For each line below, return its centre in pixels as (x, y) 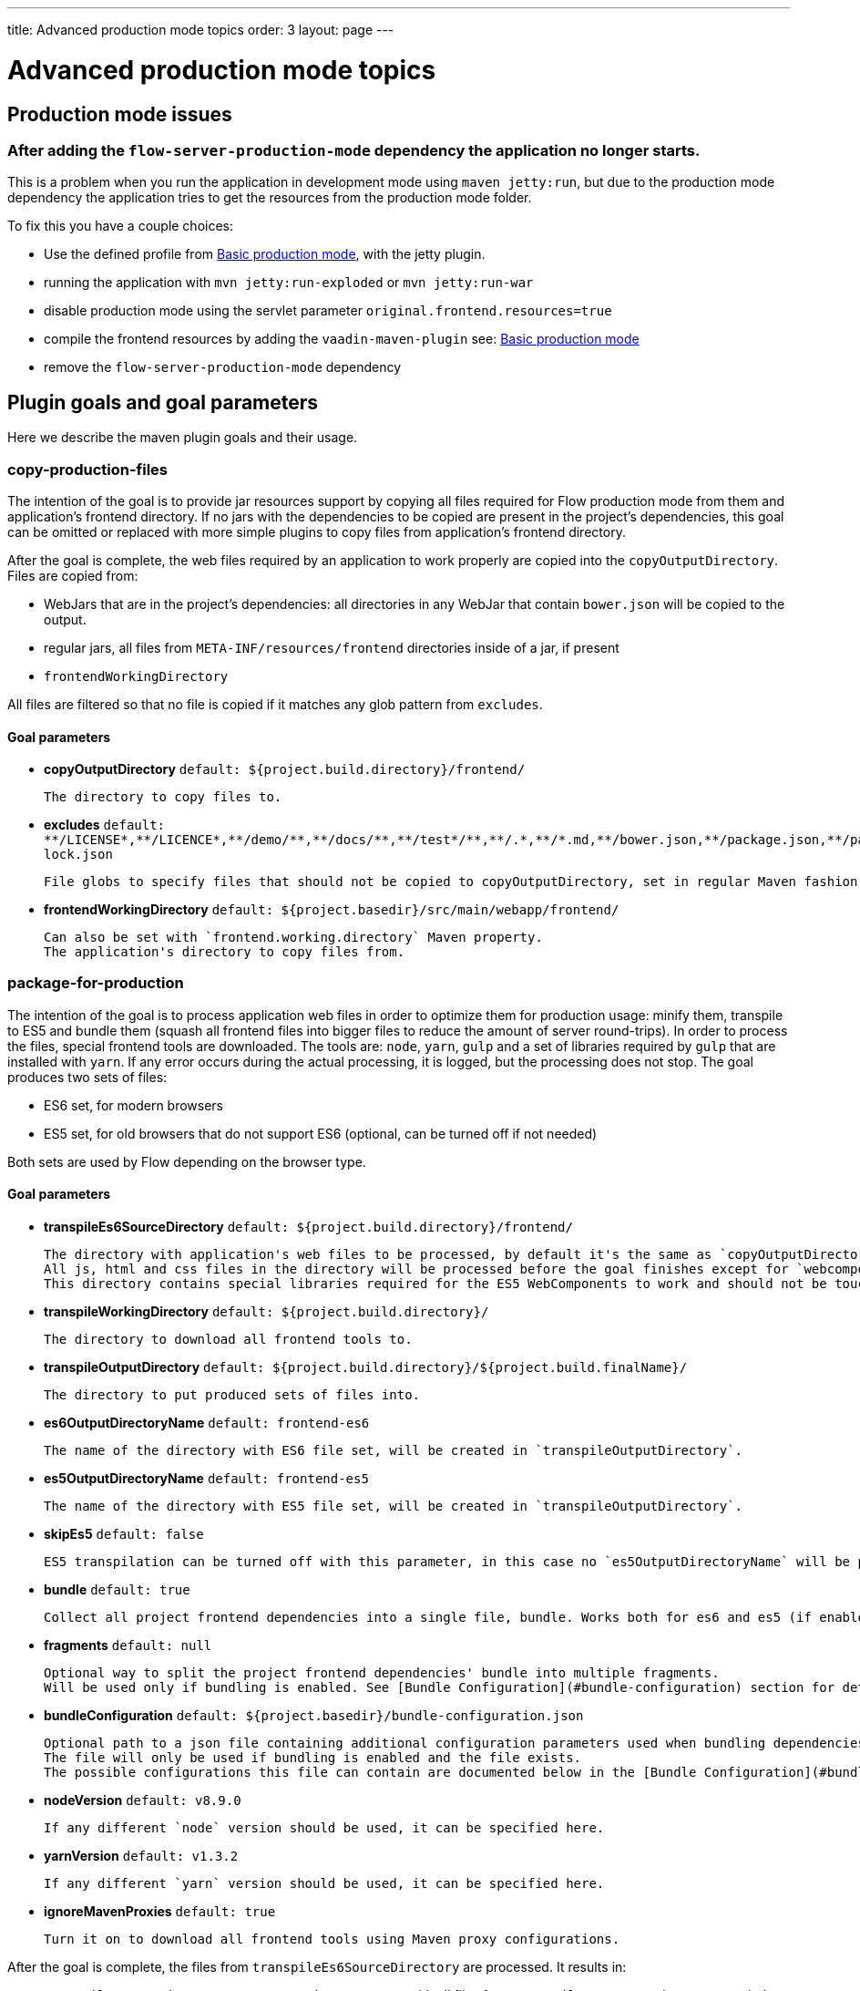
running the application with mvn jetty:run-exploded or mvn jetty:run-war (289, 283)
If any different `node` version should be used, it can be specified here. (324, 1828)
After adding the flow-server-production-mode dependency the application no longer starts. (354, 150)
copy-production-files (87, 469)
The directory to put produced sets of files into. (232, 1395)
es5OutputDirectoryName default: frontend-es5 (206, 1479)
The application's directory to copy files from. (225, 952)
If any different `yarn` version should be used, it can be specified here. (324, 1884)
